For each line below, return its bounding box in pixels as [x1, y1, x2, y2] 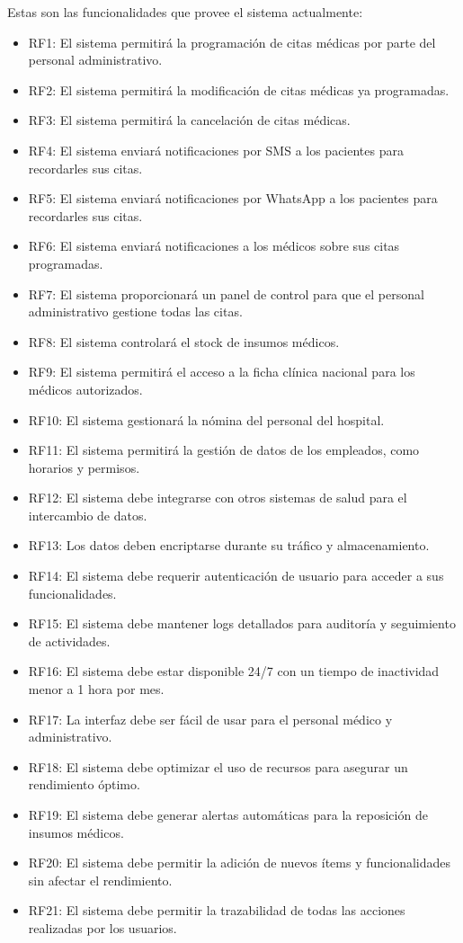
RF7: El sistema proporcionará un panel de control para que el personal [28, 284, 424, 303]
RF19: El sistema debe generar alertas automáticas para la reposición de [28, 805, 428, 823]
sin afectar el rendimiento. [28, 870, 173, 889]
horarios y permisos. [28, 458, 140, 476]
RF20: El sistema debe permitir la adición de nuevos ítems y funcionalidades [28, 853, 451, 872]
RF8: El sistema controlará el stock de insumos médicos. [28, 332, 340, 351]
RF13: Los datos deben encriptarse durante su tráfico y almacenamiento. [28, 536, 430, 555]
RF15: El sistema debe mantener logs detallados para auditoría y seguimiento [28, 614, 456, 633]
